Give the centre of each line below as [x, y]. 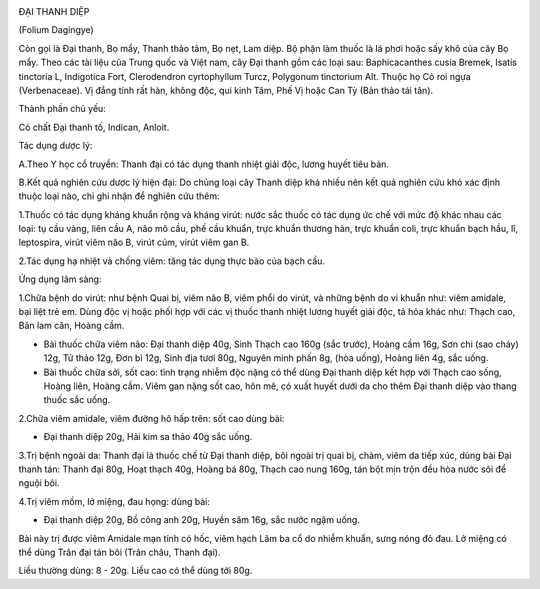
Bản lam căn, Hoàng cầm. [71, 326]
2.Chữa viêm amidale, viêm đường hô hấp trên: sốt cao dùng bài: [151, 418]
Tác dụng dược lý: [55, 146]
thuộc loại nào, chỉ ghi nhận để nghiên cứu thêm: [119, 196]
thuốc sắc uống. [77, 400]
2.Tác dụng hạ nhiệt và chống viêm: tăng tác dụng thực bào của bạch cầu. [171, 261]
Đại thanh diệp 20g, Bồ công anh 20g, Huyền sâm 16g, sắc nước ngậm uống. [201, 520]
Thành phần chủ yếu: [62, 109]
